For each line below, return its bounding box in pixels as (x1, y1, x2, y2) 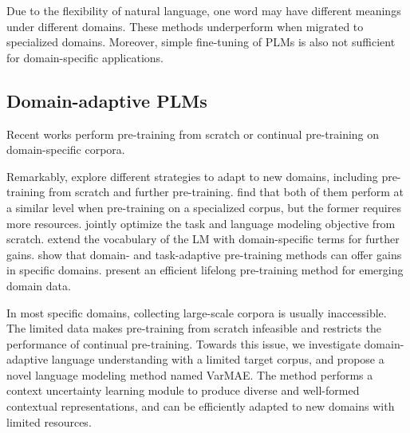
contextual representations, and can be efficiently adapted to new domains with (6, 398, 395, 415)
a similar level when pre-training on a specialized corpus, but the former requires (6, 199, 401, 215)
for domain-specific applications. (6, 49, 164, 65)
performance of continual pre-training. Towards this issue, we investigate (6, 335, 361, 352)
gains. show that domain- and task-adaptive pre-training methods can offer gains (6, 246, 402, 262)
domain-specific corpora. (6, 141, 125, 158)
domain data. (6, 277, 71, 293)
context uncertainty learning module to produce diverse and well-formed (6, 382, 360, 399)
